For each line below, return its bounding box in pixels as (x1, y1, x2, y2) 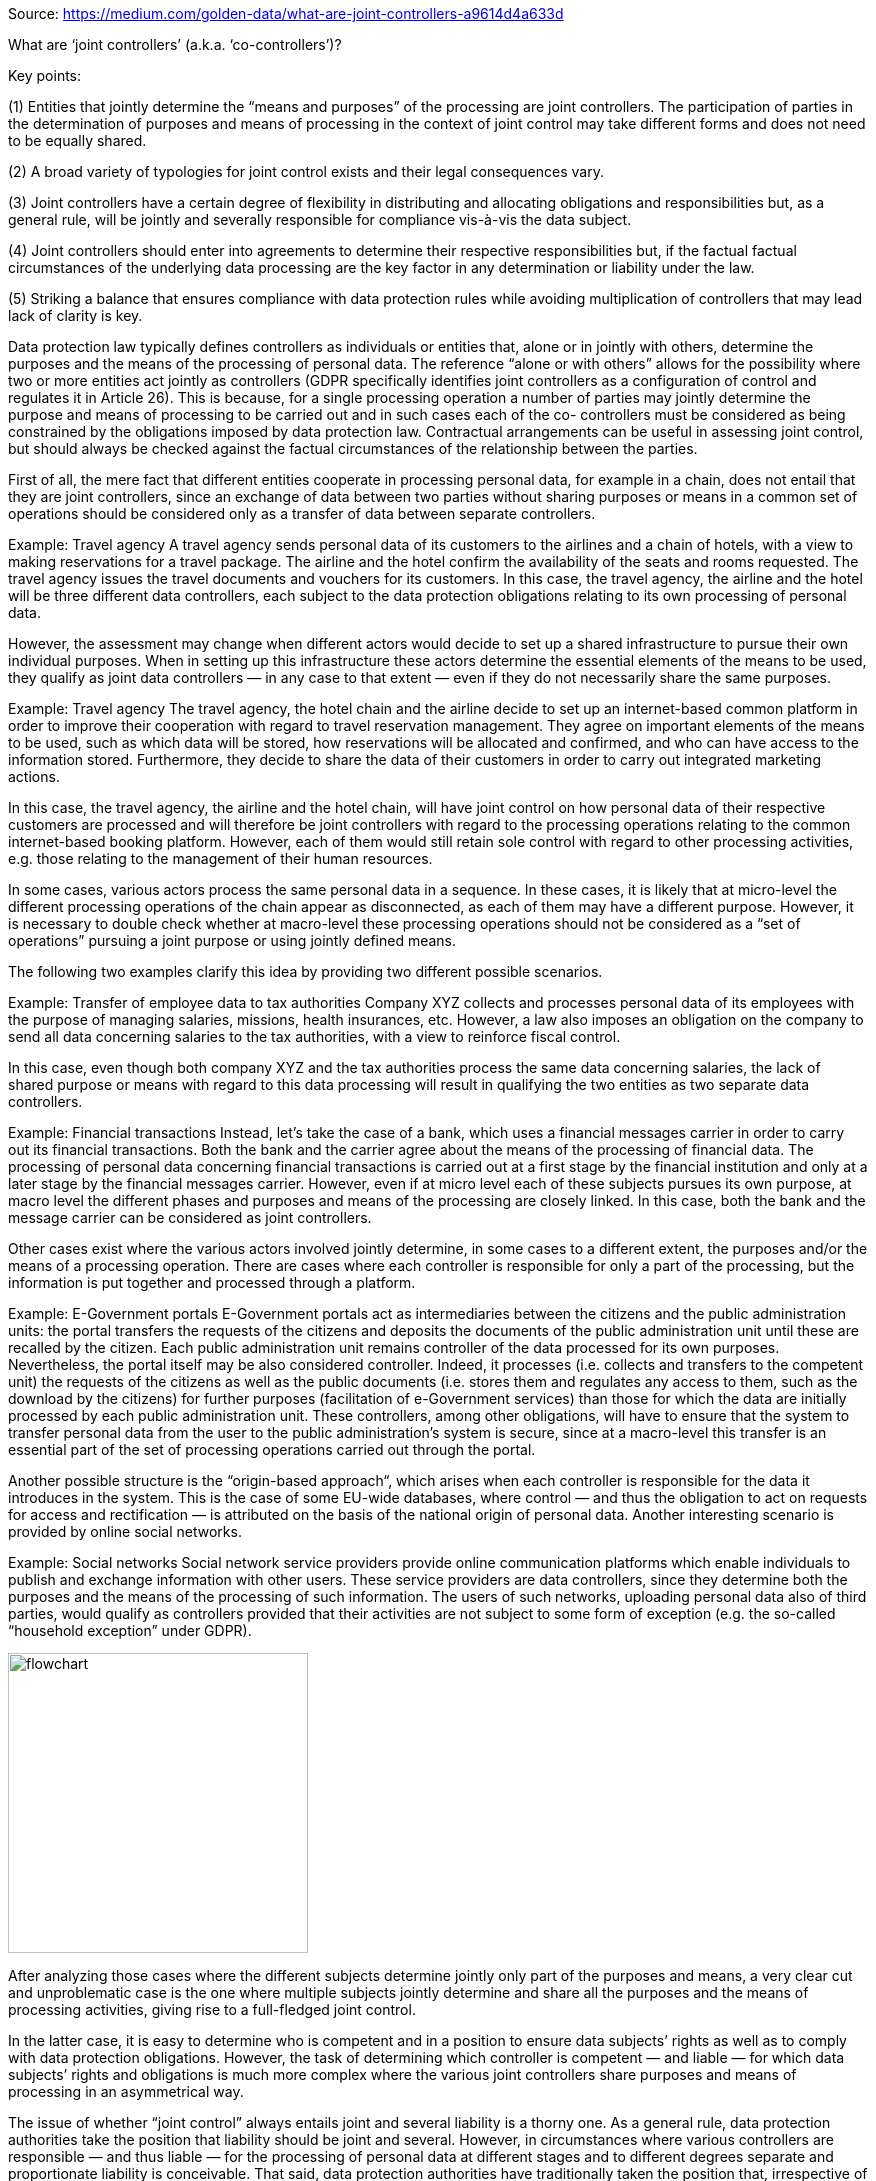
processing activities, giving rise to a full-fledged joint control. (8, 2001, 416, 2018)
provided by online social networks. (8, 1523, 242, 1540)
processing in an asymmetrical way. (8, 2083, 244, 2100)
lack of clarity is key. (8, 307, 143, 324)
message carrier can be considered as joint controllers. (8, 1209, 372, 1226)
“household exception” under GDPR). (8, 1622, 252, 1639)
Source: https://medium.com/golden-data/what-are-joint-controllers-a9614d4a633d (8, 5, 564, 22)
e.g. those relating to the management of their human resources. (8, 850, 433, 867)
